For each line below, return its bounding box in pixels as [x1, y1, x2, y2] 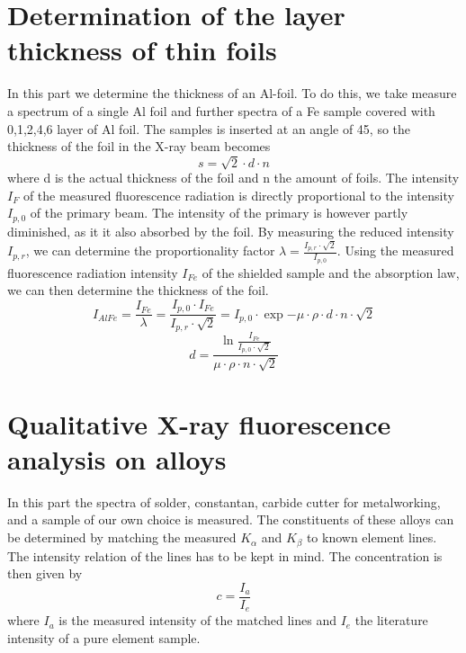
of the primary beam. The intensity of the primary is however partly [30, 203, 408, 222]
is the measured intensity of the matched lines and [58, 611, 336, 630]
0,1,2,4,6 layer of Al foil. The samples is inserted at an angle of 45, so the [7, 119, 411, 138]
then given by [7, 564, 83, 583]
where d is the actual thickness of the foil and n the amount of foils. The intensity [7, 168, 460, 187]
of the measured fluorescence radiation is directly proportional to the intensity [22, 185, 454, 204]
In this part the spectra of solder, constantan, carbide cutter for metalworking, [7, 492, 441, 511]
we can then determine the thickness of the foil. [7, 281, 269, 300]
